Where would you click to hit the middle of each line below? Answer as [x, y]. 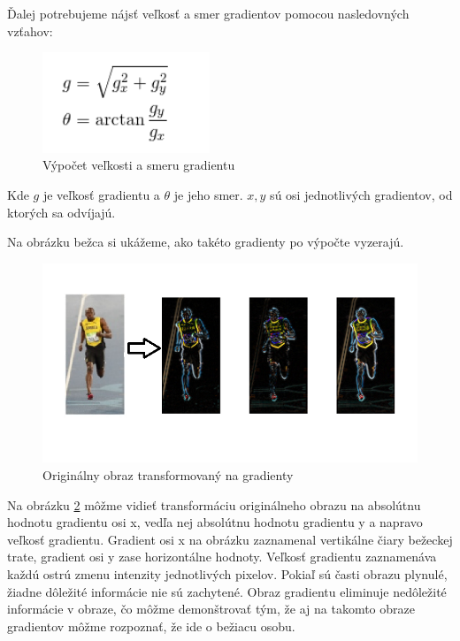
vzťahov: [30, 31]
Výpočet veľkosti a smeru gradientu [139, 165]
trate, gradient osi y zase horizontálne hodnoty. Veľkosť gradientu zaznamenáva [222, 557]
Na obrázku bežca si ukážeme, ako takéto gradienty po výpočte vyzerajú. [206, 242]
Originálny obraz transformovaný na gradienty [168, 474]
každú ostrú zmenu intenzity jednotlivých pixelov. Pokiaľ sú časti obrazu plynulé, [227, 573]
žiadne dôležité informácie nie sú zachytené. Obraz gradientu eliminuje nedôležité [227, 591]
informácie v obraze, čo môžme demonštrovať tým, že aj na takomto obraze [211, 609]
